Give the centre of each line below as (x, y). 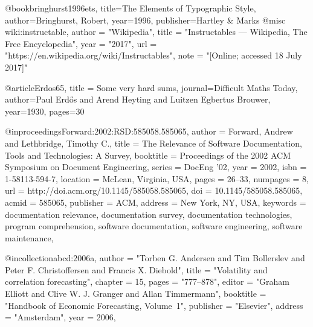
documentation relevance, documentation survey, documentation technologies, (149, 214)
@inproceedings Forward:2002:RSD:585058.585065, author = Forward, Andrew (149, 131)
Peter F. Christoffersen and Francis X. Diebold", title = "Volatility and (136, 269)
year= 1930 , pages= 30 (45, 111)
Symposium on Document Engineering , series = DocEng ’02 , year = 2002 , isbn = (156, 167)
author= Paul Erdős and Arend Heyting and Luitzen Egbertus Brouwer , (138, 99)
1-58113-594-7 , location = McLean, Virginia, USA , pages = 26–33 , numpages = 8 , (157, 178)
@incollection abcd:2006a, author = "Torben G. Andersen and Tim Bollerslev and (155, 258)
